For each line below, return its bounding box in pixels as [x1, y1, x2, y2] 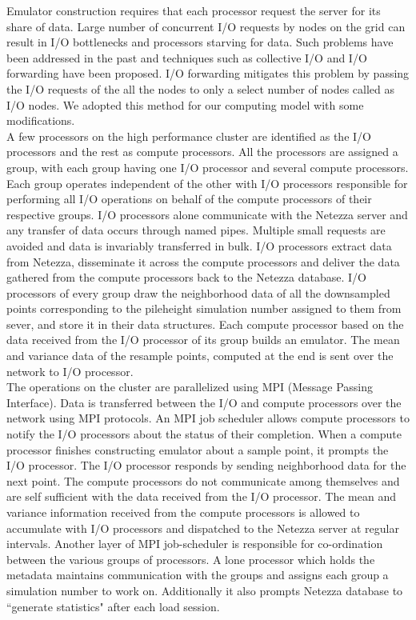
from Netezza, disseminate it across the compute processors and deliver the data [6, 253, 400, 270]
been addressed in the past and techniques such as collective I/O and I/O [6, 49, 367, 66]
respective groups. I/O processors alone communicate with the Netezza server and [6, 206, 408, 222]
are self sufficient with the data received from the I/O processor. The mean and [6, 488, 396, 505]
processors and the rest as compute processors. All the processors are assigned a [6, 143, 398, 160]
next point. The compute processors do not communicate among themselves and [6, 472, 400, 489]
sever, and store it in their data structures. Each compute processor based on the [6, 315, 404, 332]
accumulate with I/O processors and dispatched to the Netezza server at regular [6, 519, 399, 536]
